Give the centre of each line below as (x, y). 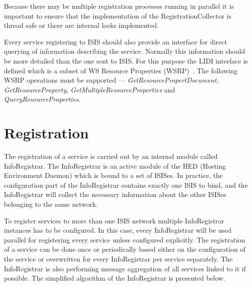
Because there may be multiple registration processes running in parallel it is (119, 6)
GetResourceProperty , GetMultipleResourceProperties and (90, 89)
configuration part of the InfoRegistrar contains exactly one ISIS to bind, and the (126, 185)
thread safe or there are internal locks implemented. (81, 25)
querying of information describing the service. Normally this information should (125, 51)
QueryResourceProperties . (42, 99)
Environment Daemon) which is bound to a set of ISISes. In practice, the (113, 175)
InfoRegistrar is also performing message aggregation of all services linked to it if (125, 268)
